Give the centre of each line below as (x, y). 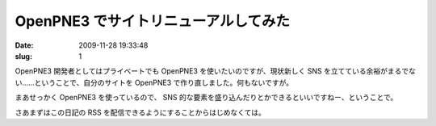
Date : (24, 45)
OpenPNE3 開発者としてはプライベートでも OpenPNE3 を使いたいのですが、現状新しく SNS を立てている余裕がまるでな (215, 71)
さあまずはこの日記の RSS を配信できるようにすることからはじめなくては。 (140, 112)
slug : (23, 56)
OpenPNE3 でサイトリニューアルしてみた (153, 21)
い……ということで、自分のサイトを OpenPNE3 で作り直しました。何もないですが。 (154, 82)
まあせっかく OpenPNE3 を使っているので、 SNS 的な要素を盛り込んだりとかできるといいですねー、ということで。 (206, 98)
